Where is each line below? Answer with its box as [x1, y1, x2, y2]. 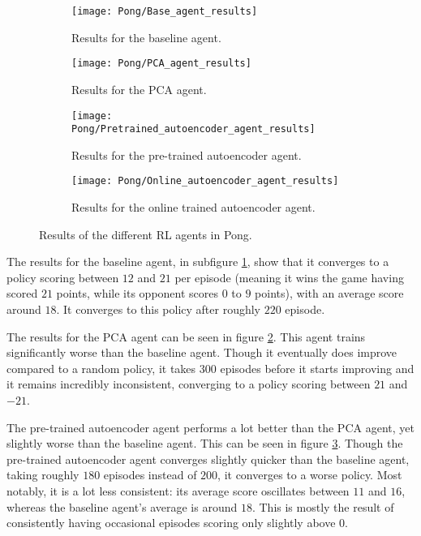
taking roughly [6, 466, 79, 483]
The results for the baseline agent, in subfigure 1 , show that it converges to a [6, 253, 389, 270]
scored [6, 285, 38, 302]
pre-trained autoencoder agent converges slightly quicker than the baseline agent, [6, 450, 410, 467]
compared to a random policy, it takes [6, 359, 196, 376]
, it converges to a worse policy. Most [217, 466, 402, 483]
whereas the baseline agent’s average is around [6, 498, 238, 515]
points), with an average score [255, 285, 404, 302]
